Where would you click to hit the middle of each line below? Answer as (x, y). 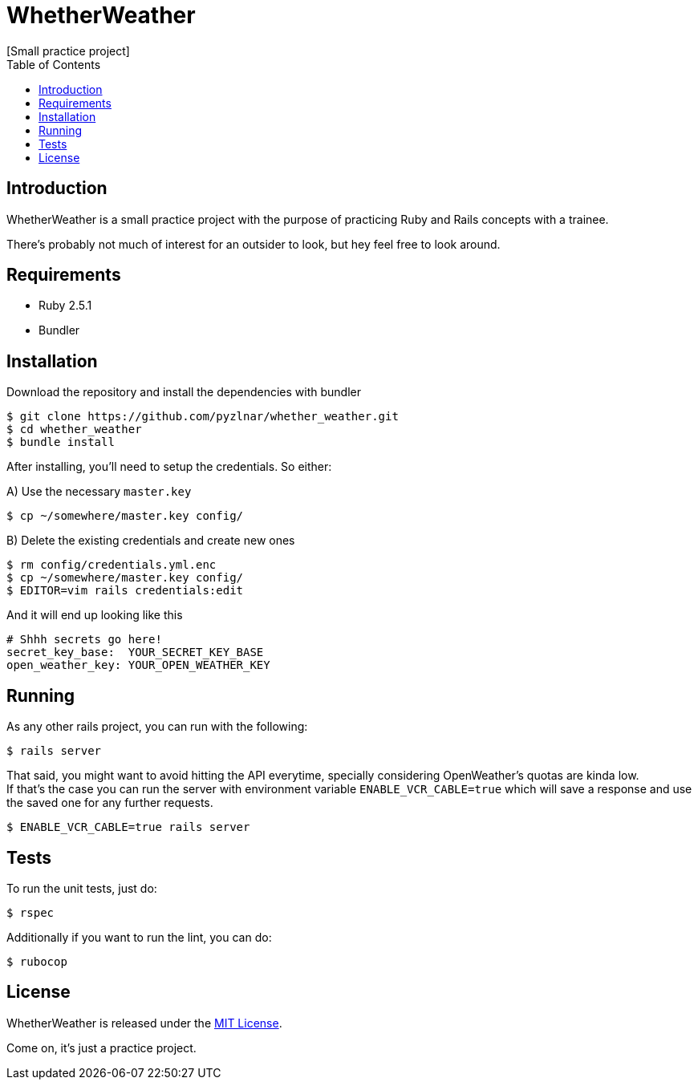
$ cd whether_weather (74, 430)
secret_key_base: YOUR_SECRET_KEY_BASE (135, 652)
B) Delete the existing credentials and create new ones (151, 541)
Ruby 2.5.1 (65, 306)
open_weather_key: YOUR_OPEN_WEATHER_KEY (138, 665)
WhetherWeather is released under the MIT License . (144, 1023)
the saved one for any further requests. (110, 803)
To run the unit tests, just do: (82, 888)
